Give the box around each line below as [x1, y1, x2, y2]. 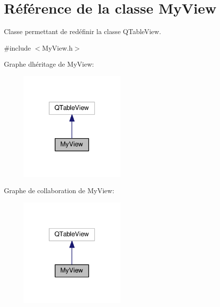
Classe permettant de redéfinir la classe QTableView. [4, 26, 161, 36]
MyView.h [42, 42, 73, 53]
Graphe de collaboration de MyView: [4, 185, 114, 196]
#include [4, 42, 31, 53]
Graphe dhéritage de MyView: [4, 59, 94, 69]
